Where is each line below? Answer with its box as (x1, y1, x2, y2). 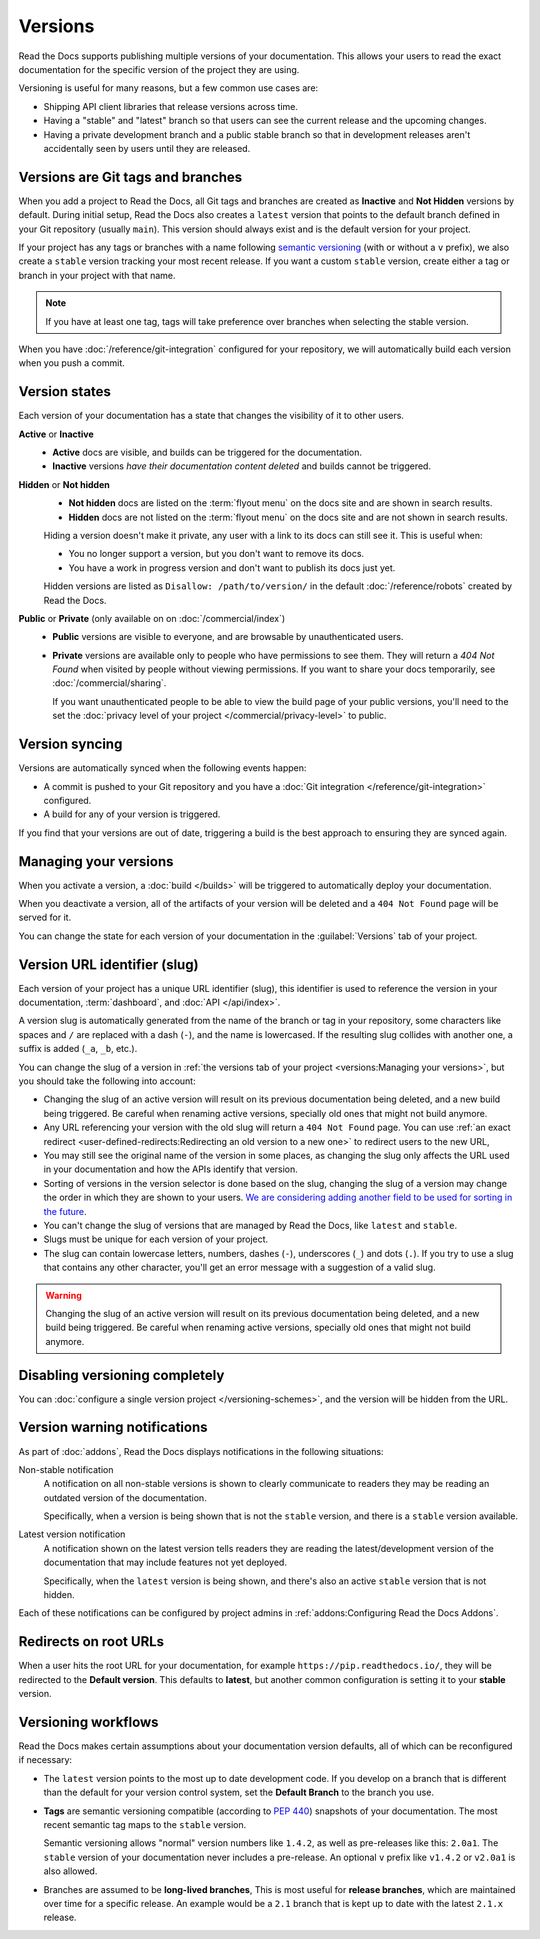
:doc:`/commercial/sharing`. (52, 677, 167, 689)
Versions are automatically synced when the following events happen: (18, 762, 307, 774)
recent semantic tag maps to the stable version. (43, 1818, 247, 1830)
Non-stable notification (18, 1463, 114, 1475)
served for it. (18, 911, 72, 924)
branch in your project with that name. (18, 269, 176, 281)
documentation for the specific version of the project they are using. (18, 63, 300, 75)
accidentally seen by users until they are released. (43, 142, 251, 154)
